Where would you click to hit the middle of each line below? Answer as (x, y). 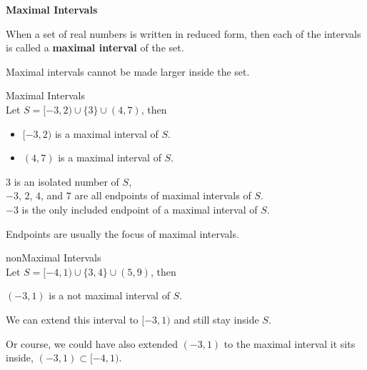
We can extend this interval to (72, 319)
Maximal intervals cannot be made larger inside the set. (128, 71)
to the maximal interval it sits (290, 343)
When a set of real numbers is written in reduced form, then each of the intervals (183, 33)
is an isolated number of (66, 181)
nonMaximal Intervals (54, 257)
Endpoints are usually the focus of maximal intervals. (122, 233)
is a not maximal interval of (109, 295)
